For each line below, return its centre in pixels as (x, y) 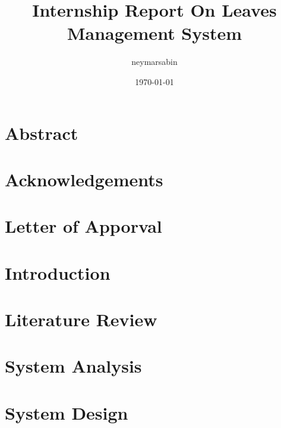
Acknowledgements (84, 179)
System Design (67, 412)
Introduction (58, 272)
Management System (154, 33)
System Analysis (73, 366)
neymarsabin (154, 62)
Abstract (42, 132)
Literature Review (81, 319)
